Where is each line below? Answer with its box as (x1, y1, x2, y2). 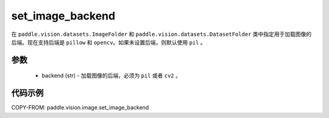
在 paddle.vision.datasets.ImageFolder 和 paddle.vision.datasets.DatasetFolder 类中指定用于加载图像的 (11, 30, 312, 38)
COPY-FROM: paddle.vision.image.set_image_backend (11, 104, 149, 111)
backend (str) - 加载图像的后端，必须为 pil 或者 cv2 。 (41, 72, 181, 79)
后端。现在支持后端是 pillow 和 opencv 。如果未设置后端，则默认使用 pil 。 (11, 38, 207, 46)
